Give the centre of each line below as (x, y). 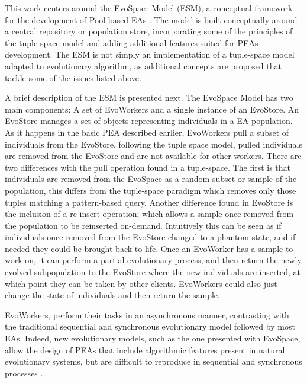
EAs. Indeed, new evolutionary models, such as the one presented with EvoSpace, (153, 338)
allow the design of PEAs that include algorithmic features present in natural (145, 350)
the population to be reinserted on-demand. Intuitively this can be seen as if (143, 225)
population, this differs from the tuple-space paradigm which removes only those (151, 190)
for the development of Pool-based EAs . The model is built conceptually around (151, 19)
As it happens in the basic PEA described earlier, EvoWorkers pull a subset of (147, 132)
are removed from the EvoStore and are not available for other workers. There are (153, 156)
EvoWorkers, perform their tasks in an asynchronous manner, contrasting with (147, 315)
